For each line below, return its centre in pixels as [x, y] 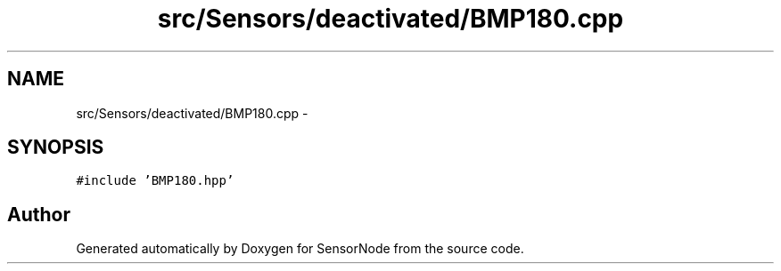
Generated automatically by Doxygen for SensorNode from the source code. [300, 249]
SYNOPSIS [56, 147]
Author [39, 214]
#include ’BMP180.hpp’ [155, 181]
